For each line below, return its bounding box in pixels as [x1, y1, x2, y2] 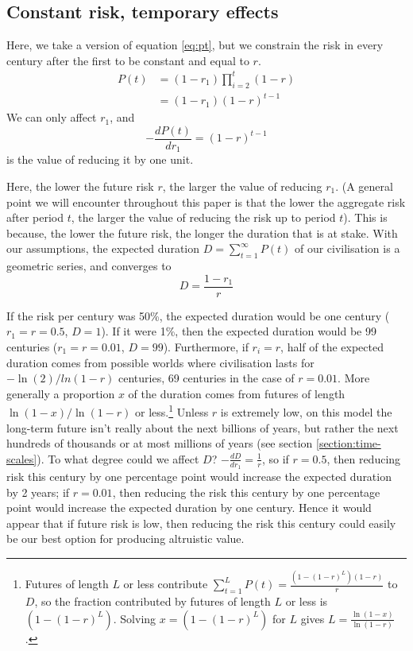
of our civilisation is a [294, 240, 400, 257]
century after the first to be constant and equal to [6, 52, 249, 68]
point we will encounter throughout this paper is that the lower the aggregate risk [6, 193, 406, 210]
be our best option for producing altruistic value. [6, 530, 245, 547]
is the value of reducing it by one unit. [6, 151, 194, 168]
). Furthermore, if [163, 338, 249, 355]
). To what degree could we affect [37, 450, 199, 467]
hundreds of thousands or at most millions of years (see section [6, 435, 313, 451]
